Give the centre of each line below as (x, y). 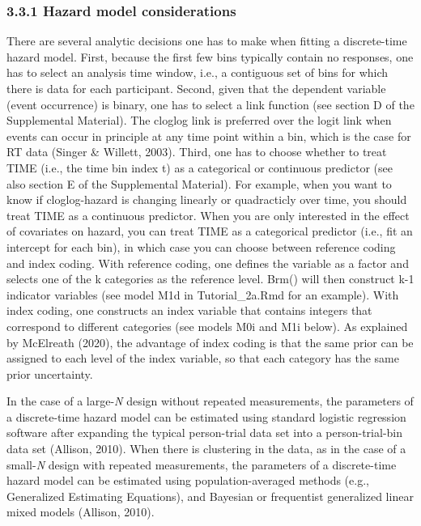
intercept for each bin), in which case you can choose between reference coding (201, 246)
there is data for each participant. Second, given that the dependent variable (196, 88)
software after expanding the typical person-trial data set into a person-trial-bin (205, 433)
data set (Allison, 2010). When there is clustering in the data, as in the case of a (206, 449)
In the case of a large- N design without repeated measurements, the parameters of (210, 401)
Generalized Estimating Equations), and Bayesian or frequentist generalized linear (210, 496)
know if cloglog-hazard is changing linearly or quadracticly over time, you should (207, 199)
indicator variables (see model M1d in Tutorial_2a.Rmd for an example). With (203, 294)
